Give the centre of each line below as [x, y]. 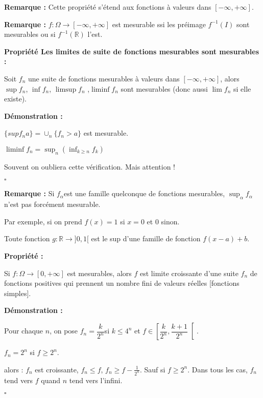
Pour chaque [24, 331]
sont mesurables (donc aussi [164, 88]
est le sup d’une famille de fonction [146, 238]
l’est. [95, 34]
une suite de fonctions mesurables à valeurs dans [104, 78]
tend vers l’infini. [96, 380]
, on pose [64, 331]
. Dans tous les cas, [218, 369]
